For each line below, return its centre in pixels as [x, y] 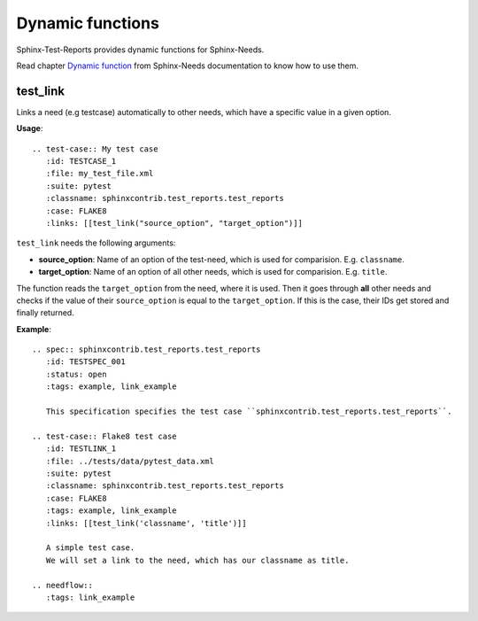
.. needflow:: [62, 585]
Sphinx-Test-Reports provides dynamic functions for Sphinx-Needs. [140, 50]
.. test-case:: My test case [95, 149]
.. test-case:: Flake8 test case [104, 436]
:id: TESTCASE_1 [81, 161]
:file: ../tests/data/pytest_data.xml [130, 461]
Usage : [30, 128]
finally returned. [45, 313]
